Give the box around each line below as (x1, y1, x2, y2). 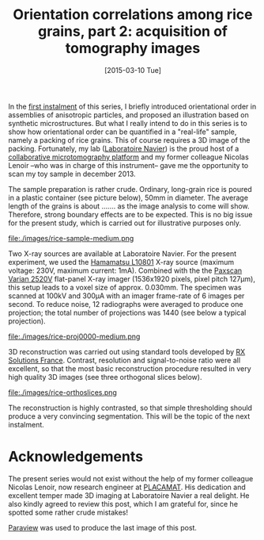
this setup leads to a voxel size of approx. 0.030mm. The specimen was (8, 282, 242, 292)
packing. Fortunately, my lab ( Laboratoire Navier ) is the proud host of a (8, 144, 239, 153)
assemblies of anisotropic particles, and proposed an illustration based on (8, 109, 249, 120)
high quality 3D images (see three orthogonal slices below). (8, 372, 202, 381)
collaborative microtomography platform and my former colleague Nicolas (8, 152, 249, 162)
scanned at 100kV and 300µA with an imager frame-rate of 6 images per (8, 291, 245, 301)
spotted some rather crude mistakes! (8, 507, 129, 517)
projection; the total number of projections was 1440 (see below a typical (8, 308, 247, 317)
